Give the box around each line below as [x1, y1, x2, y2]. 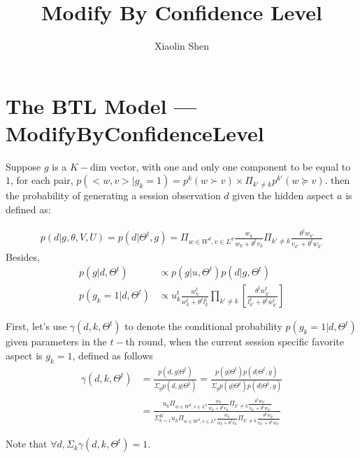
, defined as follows [72, 348, 153, 362]
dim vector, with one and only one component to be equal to [90, 159, 351, 173]
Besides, [6, 249, 40, 264]
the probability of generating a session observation [6, 188, 221, 203]
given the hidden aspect [232, 188, 334, 203]
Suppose [6, 159, 41, 173]
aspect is [6, 348, 43, 362]
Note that [6, 436, 48, 451]
